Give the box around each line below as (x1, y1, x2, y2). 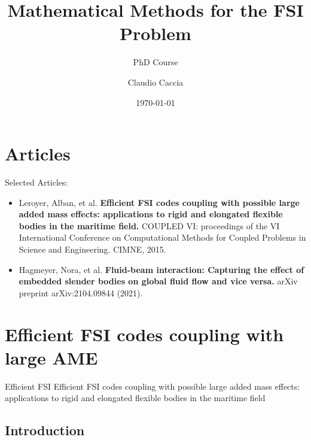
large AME (5, 345, 98, 369)
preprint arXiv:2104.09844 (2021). (19, 286, 143, 299)
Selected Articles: (5, 176, 68, 189)
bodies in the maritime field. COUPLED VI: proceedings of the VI (19, 219, 280, 232)
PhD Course (133, 56, 178, 68)
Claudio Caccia (127, 75, 184, 88)
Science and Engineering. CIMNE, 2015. (19, 243, 166, 255)
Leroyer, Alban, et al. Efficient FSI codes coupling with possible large (19, 196, 300, 208)
